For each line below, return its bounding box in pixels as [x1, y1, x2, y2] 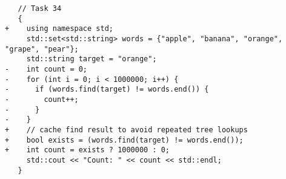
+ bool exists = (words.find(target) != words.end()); [5, 135, 244, 144]
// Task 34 [18, 4, 62, 13]
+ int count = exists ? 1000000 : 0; [5, 146, 170, 155]
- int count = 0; [5, 64, 88, 73]
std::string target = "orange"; [26, 55, 157, 64]
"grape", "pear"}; [5, 44, 79, 53]
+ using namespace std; [5, 24, 113, 33]
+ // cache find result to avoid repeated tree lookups [5, 125, 248, 134]
